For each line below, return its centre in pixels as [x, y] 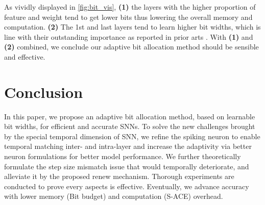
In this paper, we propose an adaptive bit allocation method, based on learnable [130, 116]
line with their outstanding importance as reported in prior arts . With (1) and [129, 36]
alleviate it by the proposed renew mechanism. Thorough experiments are [119, 176]
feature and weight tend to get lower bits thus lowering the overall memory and [128, 17]
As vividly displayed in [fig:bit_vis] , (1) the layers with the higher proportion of [130, 7]
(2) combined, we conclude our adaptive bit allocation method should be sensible [131, 47]
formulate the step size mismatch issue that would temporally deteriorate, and [127, 166]
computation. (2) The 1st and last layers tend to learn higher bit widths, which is [132, 27]
